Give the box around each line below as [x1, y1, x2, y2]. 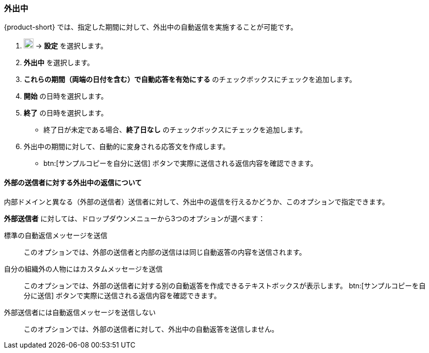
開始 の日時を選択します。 [24, 92, 108, 101]
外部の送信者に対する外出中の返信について [4, 178, 142, 187]
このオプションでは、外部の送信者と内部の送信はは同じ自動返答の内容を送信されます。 [24, 247, 306, 256]
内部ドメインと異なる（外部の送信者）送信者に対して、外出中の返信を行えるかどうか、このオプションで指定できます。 [4, 197, 389, 206]
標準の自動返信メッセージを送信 [4, 231, 107, 239]
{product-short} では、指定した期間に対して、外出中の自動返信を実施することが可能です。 [4, 23, 298, 32]
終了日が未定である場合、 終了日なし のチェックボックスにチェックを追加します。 [43, 125, 307, 134]
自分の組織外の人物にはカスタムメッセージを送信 [4, 264, 163, 273]
